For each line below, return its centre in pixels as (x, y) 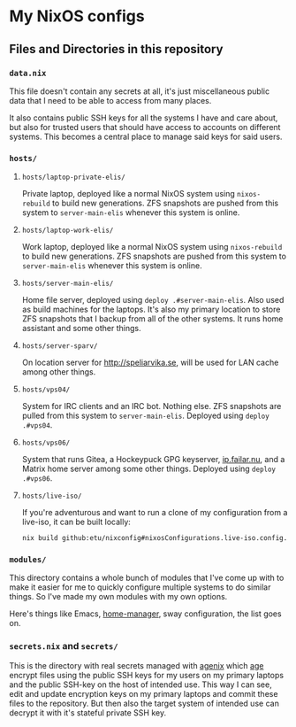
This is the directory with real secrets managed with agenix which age (137, 665)
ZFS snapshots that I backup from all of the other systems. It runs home (152, 319)
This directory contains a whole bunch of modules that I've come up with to (147, 578)
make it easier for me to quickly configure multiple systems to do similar (140, 587)
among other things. (59, 372)
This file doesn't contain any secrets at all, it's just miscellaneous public (140, 91)
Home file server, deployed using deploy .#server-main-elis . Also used (153, 300)
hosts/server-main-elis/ (68, 284)
